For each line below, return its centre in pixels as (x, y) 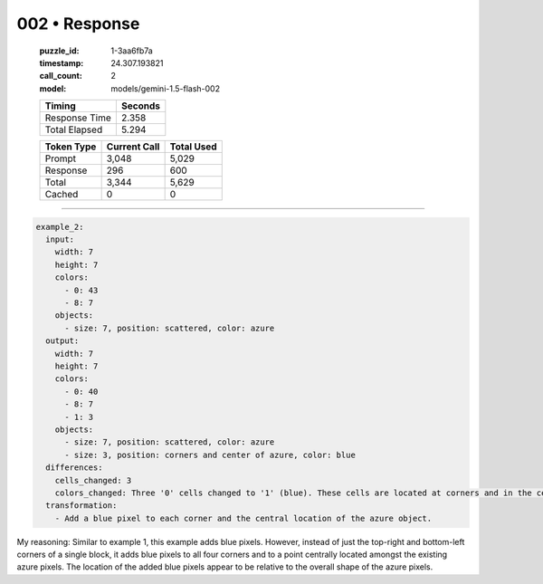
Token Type (71, 147)
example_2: (60, 227)
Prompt (61, 158)
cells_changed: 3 (93, 480)
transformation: (81, 506)
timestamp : (62, 62)
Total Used (193, 147)
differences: (74, 468)
